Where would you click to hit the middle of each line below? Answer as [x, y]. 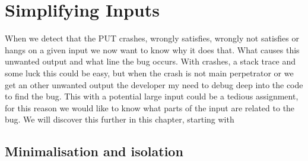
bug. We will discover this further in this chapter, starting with [120, 119]
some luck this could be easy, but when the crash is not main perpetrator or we [149, 73]
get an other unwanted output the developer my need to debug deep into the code [154, 84]
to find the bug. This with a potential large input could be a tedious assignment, [152, 96]
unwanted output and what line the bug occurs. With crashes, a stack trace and [150, 61]
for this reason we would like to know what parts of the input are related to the [150, 107]
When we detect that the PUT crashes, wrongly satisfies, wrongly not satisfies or [152, 38]
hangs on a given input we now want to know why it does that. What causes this [152, 49]
